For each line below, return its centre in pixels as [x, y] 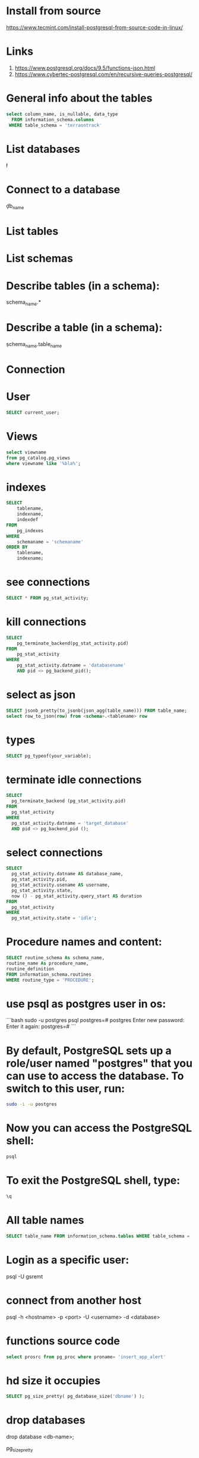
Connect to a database [63, 189]
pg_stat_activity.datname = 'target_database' [70, 823]
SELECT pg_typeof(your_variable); [49, 756]
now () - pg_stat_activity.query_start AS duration [77, 896]
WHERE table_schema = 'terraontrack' [55, 125]
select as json [41, 695]
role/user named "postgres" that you [99, 1063]
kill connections [46, 622]
